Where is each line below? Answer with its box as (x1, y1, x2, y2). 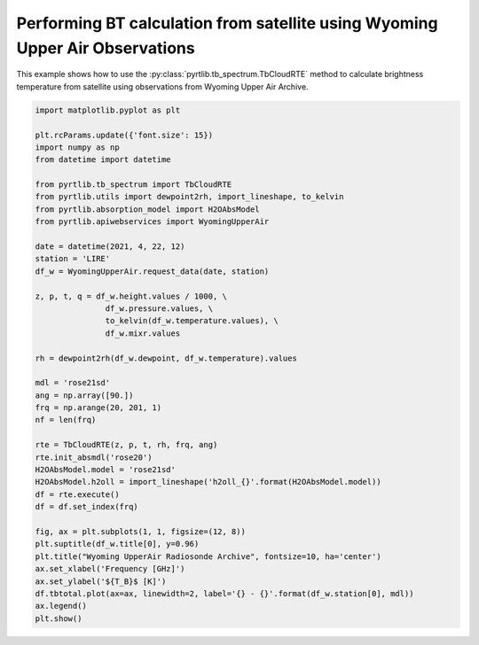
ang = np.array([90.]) (35, 390, 134, 400)
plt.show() (35, 613, 82, 624)
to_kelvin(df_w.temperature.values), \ (105, 315, 279, 326)
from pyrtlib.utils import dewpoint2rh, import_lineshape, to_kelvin (35, 191, 344, 202)
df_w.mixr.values (105, 328, 181, 338)
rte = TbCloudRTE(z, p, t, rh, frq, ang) (35, 439, 218, 450)
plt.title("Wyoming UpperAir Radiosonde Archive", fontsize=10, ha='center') (35, 551, 381, 562)
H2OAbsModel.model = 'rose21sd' (35, 465, 177, 475)
